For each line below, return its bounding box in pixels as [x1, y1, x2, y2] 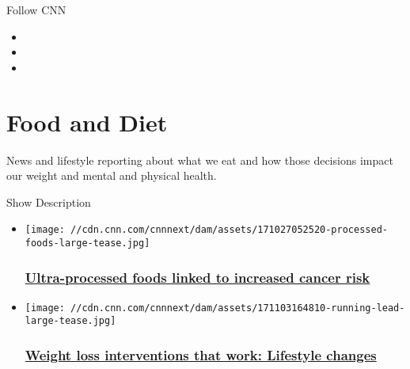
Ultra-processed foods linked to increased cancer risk [25, 267, 370, 287]
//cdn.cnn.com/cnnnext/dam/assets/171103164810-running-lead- [70, 302, 405, 314]
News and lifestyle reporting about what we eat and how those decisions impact [6, 151, 393, 168]
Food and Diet [6, 105, 168, 138]
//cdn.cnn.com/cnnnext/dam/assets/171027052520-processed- [70, 224, 388, 236]
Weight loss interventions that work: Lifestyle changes [25, 345, 377, 365]
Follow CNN [6, 2, 66, 17]
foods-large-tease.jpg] [25, 237, 150, 249]
